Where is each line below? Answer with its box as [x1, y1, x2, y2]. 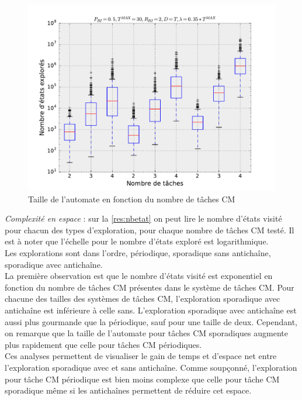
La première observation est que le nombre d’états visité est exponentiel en [5, 270, 273, 282]
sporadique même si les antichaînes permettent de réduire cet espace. [5, 384, 252, 396]
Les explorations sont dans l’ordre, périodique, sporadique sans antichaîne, [5, 246, 271, 258]
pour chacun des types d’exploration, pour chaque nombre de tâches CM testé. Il [5, 223, 294, 236]
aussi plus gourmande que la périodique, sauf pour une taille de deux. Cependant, [5, 315, 297, 327]
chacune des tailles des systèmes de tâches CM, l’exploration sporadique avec [5, 292, 280, 305]
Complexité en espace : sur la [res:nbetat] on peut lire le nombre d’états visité [5, 212, 282, 225]
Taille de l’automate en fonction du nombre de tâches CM [28, 192, 235, 205]
